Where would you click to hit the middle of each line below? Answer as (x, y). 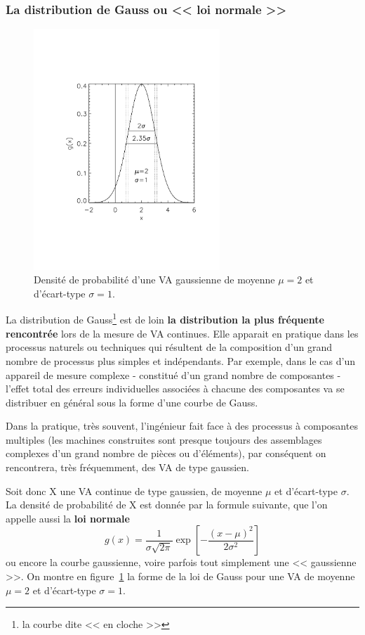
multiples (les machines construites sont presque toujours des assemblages (164, 439)
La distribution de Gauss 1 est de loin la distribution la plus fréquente (165, 319)
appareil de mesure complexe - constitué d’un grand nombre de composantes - (173, 374)
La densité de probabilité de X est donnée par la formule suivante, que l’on (167, 505)
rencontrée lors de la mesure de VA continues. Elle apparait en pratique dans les (182, 333)
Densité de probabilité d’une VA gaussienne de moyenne (154, 280)
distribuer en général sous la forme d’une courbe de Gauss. (132, 402)
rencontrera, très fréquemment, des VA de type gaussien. (127, 467)
